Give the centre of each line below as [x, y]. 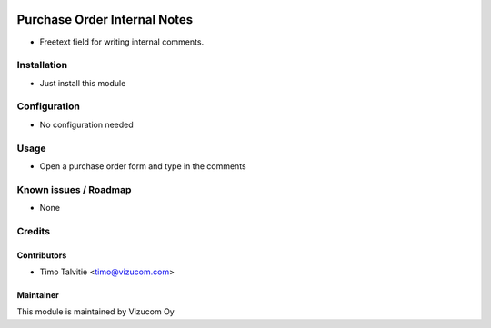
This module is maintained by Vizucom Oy [95, 312]
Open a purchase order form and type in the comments [143, 166]
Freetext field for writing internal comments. [122, 42]
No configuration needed [86, 124]
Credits [33, 231]
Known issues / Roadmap [74, 189]
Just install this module [83, 83]
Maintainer [38, 295]
